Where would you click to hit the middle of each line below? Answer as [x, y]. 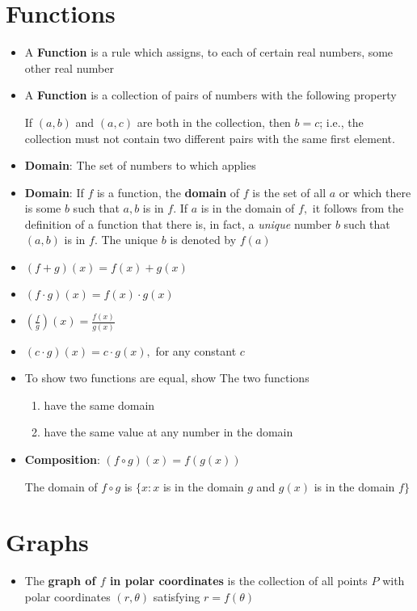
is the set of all [289, 192]
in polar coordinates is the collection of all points [238, 581]
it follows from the [358, 208]
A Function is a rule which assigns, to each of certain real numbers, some [209, 52]
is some [43, 208]
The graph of [60, 581]
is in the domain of [248, 208]
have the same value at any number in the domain [168, 432]
